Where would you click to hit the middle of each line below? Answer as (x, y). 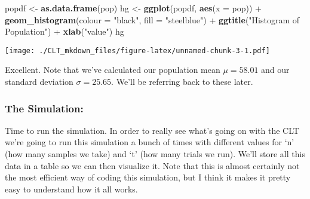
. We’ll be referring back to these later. (182, 82)
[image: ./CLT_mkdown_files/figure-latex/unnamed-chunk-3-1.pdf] (137, 50)
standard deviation (39, 82)
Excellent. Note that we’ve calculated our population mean (113, 70)
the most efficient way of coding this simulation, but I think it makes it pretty (148, 177)
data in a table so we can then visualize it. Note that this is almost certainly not (152, 165)
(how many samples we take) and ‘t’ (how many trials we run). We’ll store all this (155, 154)
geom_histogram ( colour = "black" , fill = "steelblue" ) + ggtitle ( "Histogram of (152, 19)
